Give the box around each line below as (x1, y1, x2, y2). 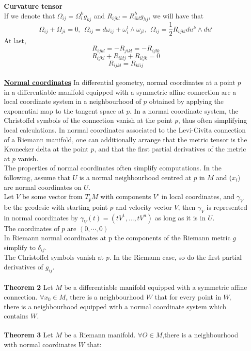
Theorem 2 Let (4, 282, 53, 292)
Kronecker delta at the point (4, 144, 89, 154)
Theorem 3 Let (4, 330, 53, 340)
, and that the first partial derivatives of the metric (94, 144, 246, 154)
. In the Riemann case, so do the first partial (109, 252, 242, 262)
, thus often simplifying (178, 115, 247, 125)
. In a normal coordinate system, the (129, 105, 238, 116)
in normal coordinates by (4, 212, 78, 222)
